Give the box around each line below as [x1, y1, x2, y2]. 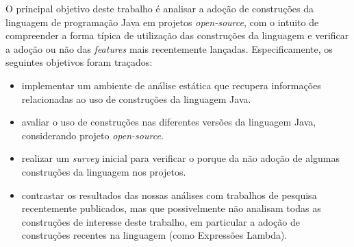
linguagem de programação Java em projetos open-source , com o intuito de [5, 14, 319, 29]
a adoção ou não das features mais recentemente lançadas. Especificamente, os [5, 41, 333, 56]
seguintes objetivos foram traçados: [5, 55, 153, 69]
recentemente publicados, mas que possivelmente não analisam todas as [21, 201, 321, 215]
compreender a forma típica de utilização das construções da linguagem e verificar [5, 28, 349, 43]
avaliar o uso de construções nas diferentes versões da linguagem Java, [21, 115, 316, 129]
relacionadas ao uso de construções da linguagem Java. [21, 91, 251, 106]
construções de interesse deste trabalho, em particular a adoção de [21, 214, 300, 228]
